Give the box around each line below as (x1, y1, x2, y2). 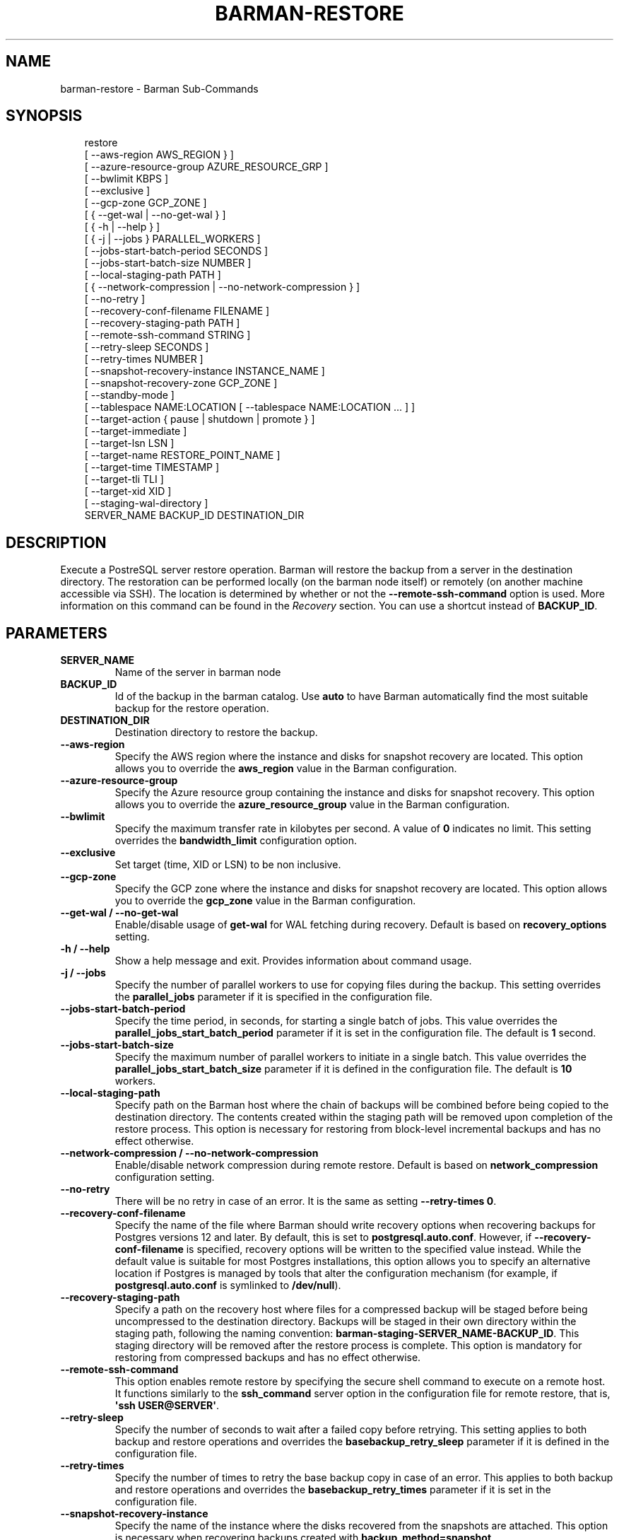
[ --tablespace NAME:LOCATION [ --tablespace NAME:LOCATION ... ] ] (84, 401, 415, 414)
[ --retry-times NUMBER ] (84, 353, 204, 366)
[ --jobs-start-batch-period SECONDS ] (84, 245, 269, 257)
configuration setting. (114, 1171, 215, 1184)
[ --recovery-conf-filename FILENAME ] (84, 305, 270, 317)
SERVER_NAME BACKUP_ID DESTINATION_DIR (84, 509, 305, 522)
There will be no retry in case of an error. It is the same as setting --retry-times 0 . (114, 1195, 497, 1208)
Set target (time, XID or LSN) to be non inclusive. (114, 858, 341, 871)
